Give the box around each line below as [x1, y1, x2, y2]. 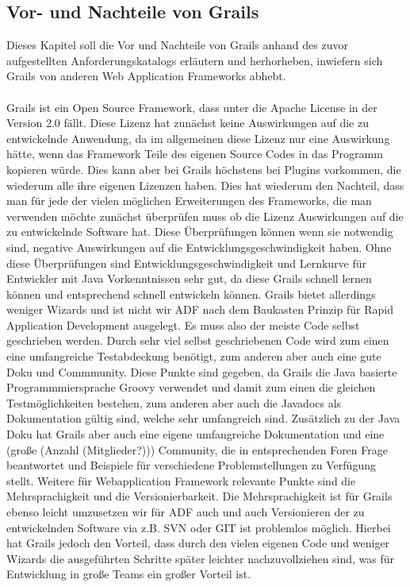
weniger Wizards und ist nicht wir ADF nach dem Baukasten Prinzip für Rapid [6, 301, 393, 318]
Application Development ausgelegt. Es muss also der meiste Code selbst [6, 316, 360, 333]
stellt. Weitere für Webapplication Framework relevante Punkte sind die [6, 472, 356, 489]
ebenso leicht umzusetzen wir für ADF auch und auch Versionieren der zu [6, 504, 365, 520]
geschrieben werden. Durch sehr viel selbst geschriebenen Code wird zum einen [6, 332, 389, 349]
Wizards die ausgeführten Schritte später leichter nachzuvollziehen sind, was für [6, 550, 395, 566]
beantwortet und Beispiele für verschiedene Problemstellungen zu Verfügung [6, 457, 376, 473]
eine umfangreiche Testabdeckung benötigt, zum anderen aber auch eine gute [6, 348, 381, 365]
